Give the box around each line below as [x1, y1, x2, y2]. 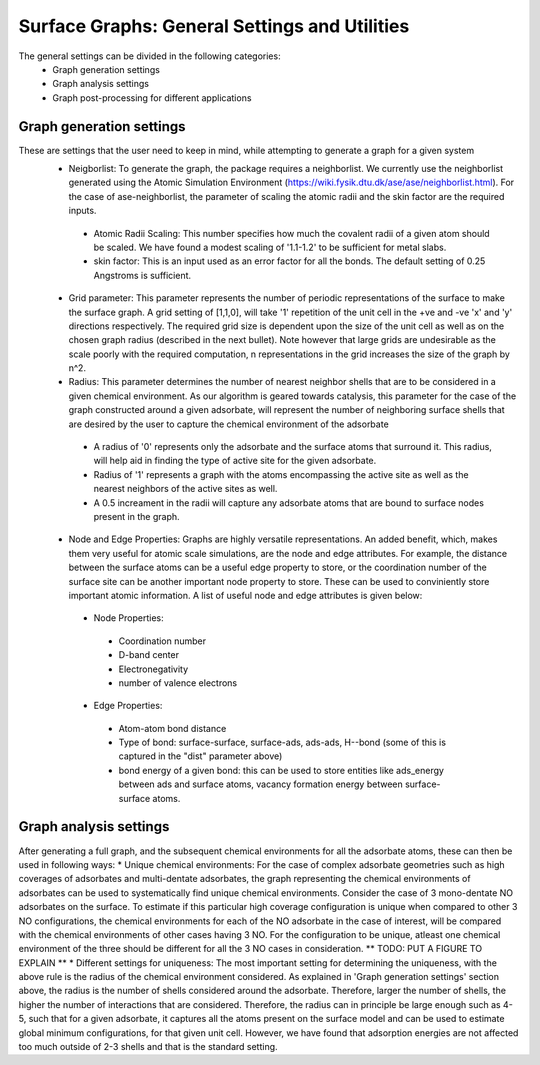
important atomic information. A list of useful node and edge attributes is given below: [68, 589, 423, 601]
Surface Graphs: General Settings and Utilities [18, 15, 410, 37]
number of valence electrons [118, 676, 238, 689]
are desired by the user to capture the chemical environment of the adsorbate [68, 418, 389, 430]
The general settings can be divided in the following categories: [18, 50, 281, 62]
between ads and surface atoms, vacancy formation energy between [118, 778, 404, 790]
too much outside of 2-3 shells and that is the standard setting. [18, 1041, 279, 1053]
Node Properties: [93, 612, 164, 624]
